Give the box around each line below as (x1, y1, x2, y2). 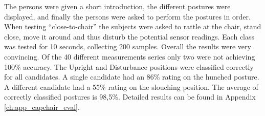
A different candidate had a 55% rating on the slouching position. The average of (4, 81, 258, 92)
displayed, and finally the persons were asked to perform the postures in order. (4, 11, 251, 22)
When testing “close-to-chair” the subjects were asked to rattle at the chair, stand (4, 21, 261, 32)
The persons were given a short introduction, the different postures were (4, 1, 231, 11)
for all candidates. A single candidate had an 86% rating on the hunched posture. (4, 71, 259, 82)
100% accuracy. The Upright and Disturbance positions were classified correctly (4, 61, 254, 72)
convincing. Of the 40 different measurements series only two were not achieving (4, 51, 255, 62)
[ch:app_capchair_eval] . (4, 101, 80, 112)
